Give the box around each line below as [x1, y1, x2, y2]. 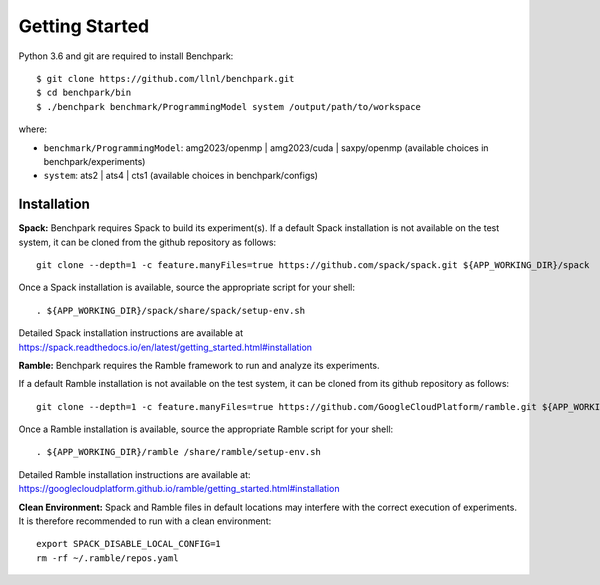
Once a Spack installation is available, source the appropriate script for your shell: [18, 281, 355, 294]
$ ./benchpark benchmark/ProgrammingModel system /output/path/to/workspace [36, 101, 422, 112]
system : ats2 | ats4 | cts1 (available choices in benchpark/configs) [43, 170, 319, 182]
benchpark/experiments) [43, 155, 146, 167]
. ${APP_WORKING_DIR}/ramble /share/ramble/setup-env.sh [36, 446, 322, 458]
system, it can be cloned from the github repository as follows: [18, 236, 277, 248]
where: [18, 123, 48, 135]
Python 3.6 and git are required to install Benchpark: [18, 50, 234, 62]
